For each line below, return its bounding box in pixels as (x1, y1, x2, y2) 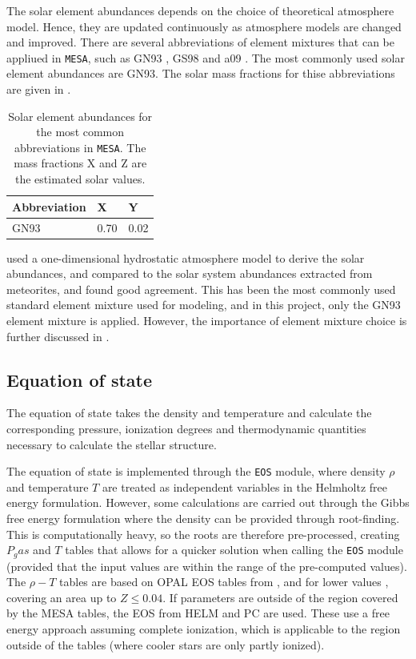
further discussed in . (6, 327, 110, 344)
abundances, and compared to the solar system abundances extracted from (6, 265, 373, 282)
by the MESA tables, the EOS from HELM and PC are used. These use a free (6, 605, 390, 621)
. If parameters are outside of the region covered (162, 589, 398, 605)
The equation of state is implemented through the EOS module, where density (6, 463, 386, 480)
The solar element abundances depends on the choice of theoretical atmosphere (6, 2, 394, 18)
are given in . (6, 81, 71, 98)
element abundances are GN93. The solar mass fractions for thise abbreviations (6, 65, 395, 82)
